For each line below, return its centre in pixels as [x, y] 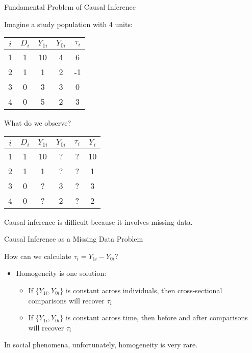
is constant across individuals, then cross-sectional [144, 290]
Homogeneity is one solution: [61, 273]
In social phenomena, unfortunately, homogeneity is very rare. [101, 345]
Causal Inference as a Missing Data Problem [74, 239]
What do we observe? [38, 123]
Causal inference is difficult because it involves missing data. [98, 221]
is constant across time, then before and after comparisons [157, 317]
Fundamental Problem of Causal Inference [70, 7]
